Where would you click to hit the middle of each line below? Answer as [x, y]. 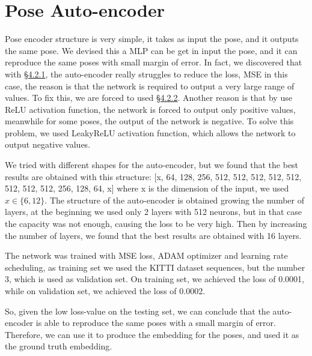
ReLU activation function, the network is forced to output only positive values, [150, 109]
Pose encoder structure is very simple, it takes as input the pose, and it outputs [152, 39]
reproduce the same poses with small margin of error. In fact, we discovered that [154, 62]
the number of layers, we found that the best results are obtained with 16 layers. [153, 235]
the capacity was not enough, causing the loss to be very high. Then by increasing [156, 224]
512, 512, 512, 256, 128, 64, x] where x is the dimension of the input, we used [147, 188]
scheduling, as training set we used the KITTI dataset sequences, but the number [155, 267]
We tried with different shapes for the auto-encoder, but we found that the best [152, 165]
